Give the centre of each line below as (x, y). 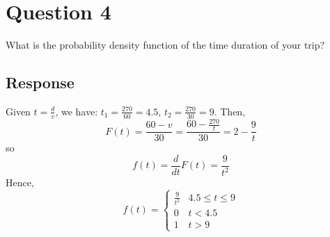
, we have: (77, 111)
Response (40, 82)
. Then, (230, 111)
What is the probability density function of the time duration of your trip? (165, 45)
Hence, (20, 182)
